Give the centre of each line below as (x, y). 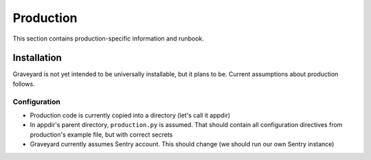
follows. (24, 84)
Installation (37, 58)
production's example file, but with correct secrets (101, 135)
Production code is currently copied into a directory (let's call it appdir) (130, 115)
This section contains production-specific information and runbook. (108, 38)
